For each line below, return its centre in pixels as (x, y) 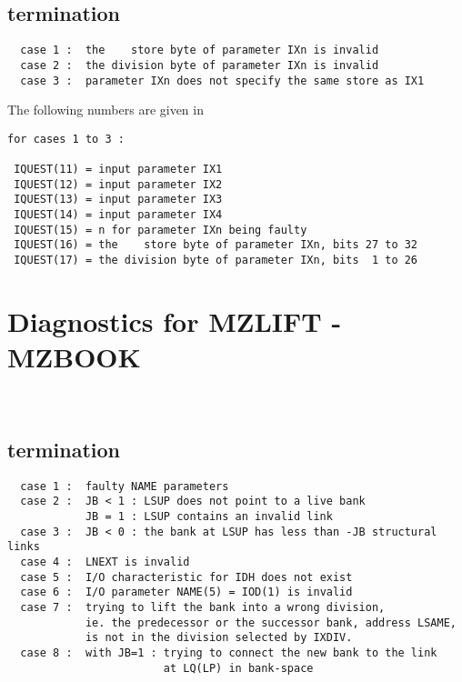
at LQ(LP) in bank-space (238, 668)
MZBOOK (74, 357)
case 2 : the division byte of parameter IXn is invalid (200, 65)
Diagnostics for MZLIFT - (175, 321)
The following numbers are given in (105, 110)
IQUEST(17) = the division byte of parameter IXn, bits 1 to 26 (216, 261)
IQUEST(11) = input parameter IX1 (118, 170)
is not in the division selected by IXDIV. (219, 638)
